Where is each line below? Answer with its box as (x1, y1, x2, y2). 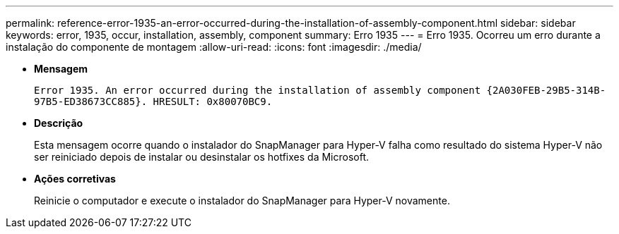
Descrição (34, 117, 83, 129)
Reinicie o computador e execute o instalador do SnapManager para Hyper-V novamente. (34, 195, 450, 207)
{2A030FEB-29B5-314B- (486, 85, 606, 96)
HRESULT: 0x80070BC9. (153, 96, 273, 107)
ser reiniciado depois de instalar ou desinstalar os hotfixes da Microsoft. (34, 151, 369, 163)
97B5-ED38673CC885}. (34, 96, 148, 107)
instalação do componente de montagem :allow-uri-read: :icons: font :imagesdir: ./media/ (6, 41, 422, 53)
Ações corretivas (34, 173, 116, 185)
